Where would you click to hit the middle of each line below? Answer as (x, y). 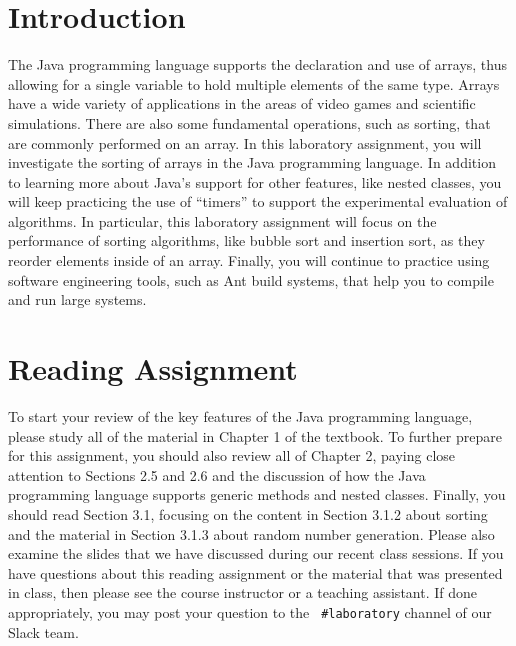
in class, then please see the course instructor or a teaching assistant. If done (243, 592)
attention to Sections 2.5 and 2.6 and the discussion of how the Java (217, 474)
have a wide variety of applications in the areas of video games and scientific (242, 103)
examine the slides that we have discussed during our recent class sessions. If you (256, 553)
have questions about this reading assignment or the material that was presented (255, 572)
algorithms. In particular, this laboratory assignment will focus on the (222, 220)
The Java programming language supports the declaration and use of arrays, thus (257, 64)
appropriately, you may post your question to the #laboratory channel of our (250, 611)
